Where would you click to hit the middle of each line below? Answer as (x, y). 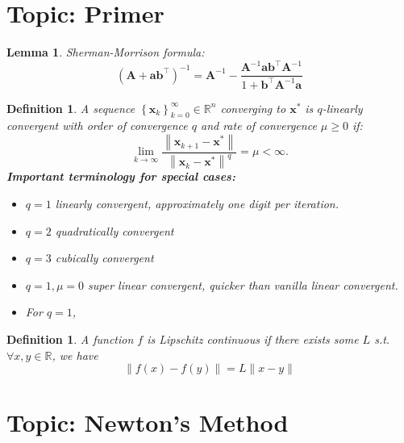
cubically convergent (104, 258)
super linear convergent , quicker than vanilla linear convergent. (243, 284)
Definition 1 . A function (70, 339)
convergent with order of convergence (97, 125)
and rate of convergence (258, 125)
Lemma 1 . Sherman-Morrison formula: (106, 52)
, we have (75, 355)
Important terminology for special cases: (121, 176)
